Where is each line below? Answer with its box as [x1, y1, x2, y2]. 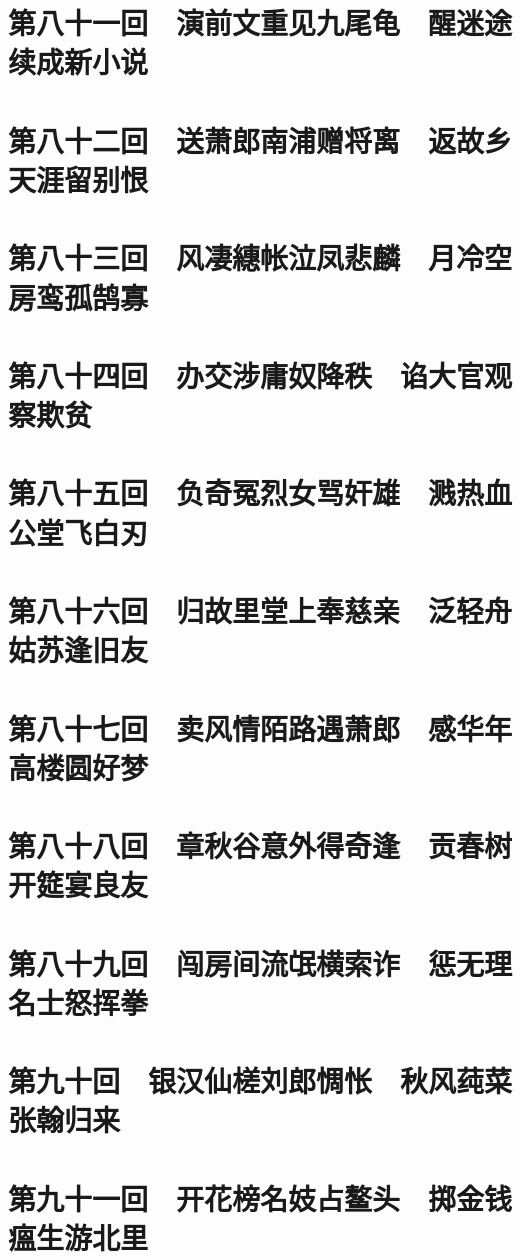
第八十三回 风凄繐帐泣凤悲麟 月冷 [8, 237, 485, 278]
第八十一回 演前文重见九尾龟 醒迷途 [8, 2, 513, 43]
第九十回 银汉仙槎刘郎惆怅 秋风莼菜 [8, 1060, 513, 1101]
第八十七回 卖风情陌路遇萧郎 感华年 [8, 707, 513, 748]
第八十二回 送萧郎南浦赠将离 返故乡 [8, 119, 513, 160]
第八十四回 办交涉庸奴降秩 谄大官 [8, 354, 485, 395]
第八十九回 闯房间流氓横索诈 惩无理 [8, 942, 513, 983]
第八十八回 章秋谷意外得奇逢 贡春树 [8, 825, 513, 866]
